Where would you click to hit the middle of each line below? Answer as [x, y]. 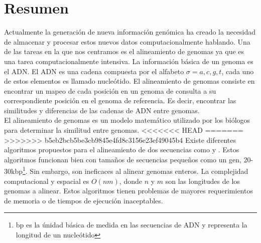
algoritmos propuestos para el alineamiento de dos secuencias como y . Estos [122, 150]
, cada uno [238, 71]
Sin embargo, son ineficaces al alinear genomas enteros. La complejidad [139, 171]
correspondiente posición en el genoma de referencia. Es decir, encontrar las [120, 100]
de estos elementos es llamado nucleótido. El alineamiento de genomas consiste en [129, 81]
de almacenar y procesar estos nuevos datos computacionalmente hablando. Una [127, 41]
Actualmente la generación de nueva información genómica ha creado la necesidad [130, 32]
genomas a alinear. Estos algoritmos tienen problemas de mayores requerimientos [128, 191]
